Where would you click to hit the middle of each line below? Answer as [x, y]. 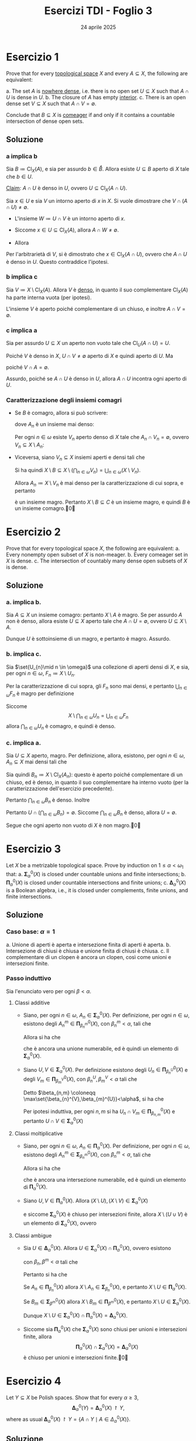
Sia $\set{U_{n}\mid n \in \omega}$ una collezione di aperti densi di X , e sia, [98, 667]
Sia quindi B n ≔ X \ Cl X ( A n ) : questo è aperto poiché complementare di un [94, 775]
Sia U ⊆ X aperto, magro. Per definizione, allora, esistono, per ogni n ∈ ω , [96, 756]
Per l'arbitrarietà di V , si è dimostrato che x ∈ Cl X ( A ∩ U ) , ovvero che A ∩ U [97, 255]
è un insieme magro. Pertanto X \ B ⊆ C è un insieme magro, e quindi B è [102, 502]
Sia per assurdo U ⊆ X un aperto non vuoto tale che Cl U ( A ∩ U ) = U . [88, 344]
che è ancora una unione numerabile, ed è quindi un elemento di [101, 1049]
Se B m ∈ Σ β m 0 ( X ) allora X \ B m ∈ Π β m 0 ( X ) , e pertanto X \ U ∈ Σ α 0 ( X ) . [107, 1302]
